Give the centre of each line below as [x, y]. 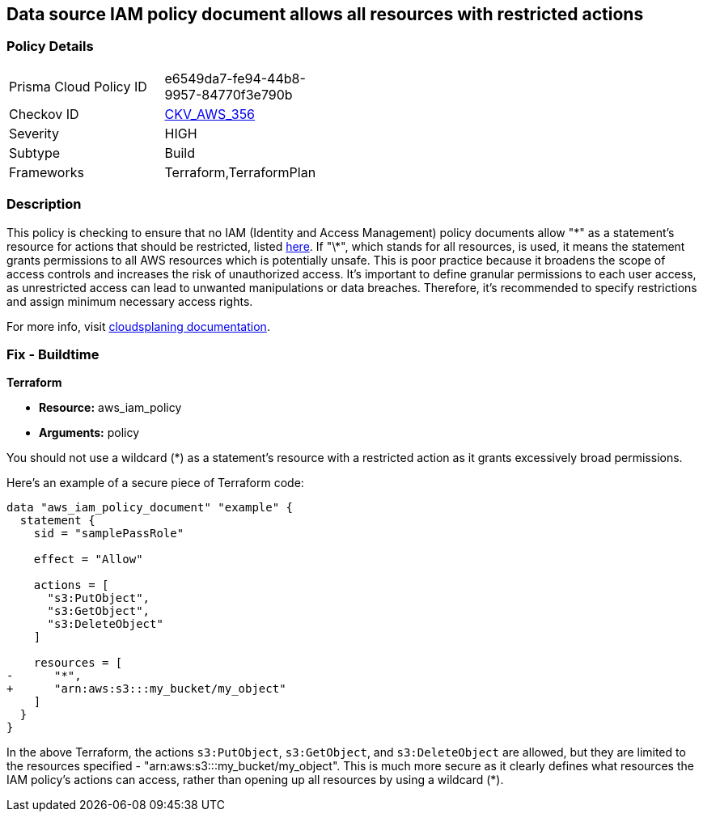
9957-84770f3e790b [229, 94]
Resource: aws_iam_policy [110, 408]
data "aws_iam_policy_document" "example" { [150, 508]
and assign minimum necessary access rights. [130, 301]
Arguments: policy [89, 433]
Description [44, 204]
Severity [34, 133]
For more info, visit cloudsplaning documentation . [138, 326]
